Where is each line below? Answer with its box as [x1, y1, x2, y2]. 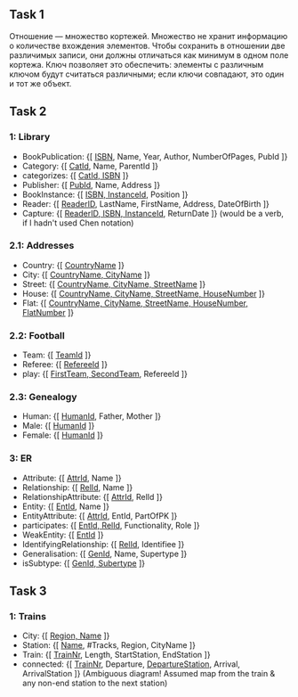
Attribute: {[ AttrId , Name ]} [21, 472, 122, 483]
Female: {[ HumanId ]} [21, 430, 104, 440]
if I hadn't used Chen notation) [21, 217, 134, 228]
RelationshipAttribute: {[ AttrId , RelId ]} [21, 491, 163, 502]
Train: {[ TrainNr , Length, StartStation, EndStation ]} [21, 650, 211, 660]
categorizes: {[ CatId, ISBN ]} [21, 169, 129, 181]
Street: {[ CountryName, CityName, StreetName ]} [21, 278, 206, 289]
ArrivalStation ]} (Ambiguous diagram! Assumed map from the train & [21, 668, 276, 679]
